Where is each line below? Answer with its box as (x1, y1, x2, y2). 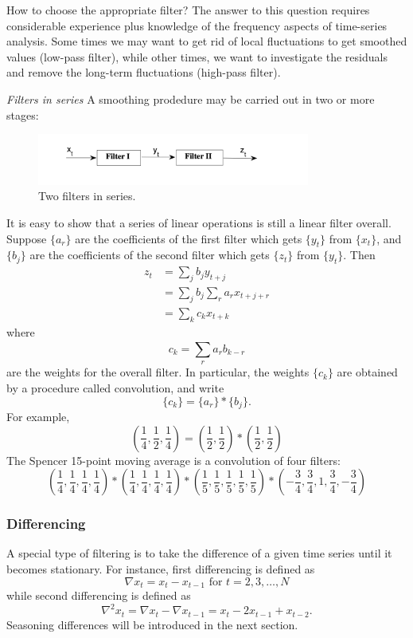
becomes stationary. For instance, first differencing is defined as (6, 561, 315, 577)
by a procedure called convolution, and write (6, 379, 224, 396)
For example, (6, 408, 70, 425)
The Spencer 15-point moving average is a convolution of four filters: (6, 451, 341, 468)
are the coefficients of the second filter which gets (29, 246, 270, 263)
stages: (6, 106, 39, 123)
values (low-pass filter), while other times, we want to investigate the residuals (6, 48, 388, 65)
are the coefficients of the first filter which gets (75, 230, 302, 246)
